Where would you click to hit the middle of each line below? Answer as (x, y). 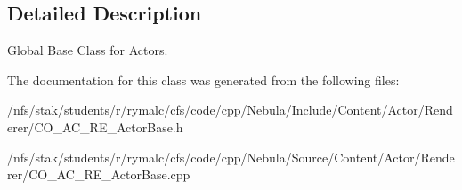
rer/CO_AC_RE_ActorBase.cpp (99, 174)
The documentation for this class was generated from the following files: (203, 79)
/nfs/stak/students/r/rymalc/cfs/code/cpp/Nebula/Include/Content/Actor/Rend (230, 110)
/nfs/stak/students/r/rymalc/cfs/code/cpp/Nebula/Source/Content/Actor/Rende (231, 157)
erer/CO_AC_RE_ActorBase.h (95, 127)
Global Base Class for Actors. (88, 50)
